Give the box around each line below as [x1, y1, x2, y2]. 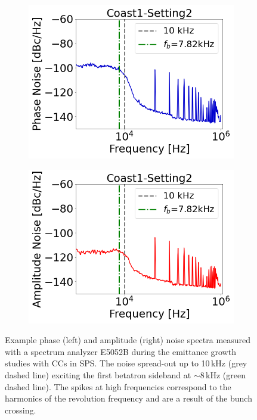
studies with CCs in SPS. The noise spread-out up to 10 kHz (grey [5, 357, 247, 369]
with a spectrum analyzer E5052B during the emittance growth [5, 345, 236, 357]
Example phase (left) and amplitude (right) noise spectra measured [5, 334, 251, 346]
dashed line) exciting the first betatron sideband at [5, 368, 191, 381]
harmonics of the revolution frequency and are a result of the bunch [5, 392, 252, 405]
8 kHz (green [200, 368, 246, 381]
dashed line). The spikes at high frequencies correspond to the [5, 380, 231, 393]
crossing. [5, 403, 36, 416]
